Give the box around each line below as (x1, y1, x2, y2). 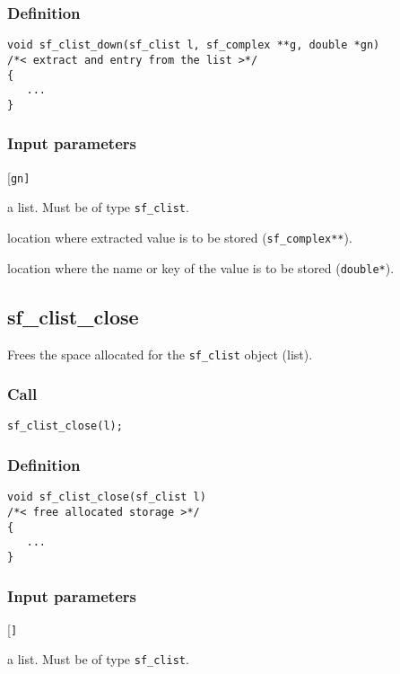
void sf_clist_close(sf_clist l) (7, 491, 206, 504)
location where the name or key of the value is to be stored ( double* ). (7, 258, 395, 277)
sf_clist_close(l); (7, 420, 123, 433)
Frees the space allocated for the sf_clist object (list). (7, 344, 313, 363)
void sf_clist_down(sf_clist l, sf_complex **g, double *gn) (7, 39, 380, 52)
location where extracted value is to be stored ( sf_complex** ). (7, 228, 352, 247)
